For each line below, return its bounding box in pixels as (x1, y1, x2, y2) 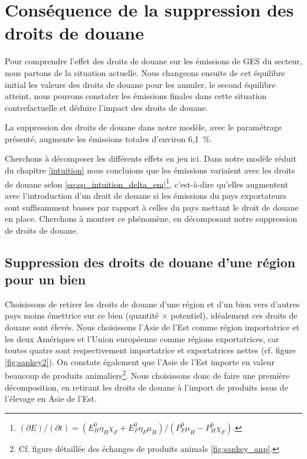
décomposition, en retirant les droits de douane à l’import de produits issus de (5, 381, 288, 393)
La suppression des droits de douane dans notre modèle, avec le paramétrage (5, 121, 282, 133)
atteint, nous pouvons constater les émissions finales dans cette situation (5, 90, 267, 102)
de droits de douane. (5, 224, 79, 236)
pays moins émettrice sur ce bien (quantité (5, 309, 159, 322)
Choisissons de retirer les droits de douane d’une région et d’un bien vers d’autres (5, 297, 300, 310)
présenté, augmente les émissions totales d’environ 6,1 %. (5, 132, 213, 145)
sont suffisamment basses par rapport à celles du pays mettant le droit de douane (5, 201, 299, 213)
